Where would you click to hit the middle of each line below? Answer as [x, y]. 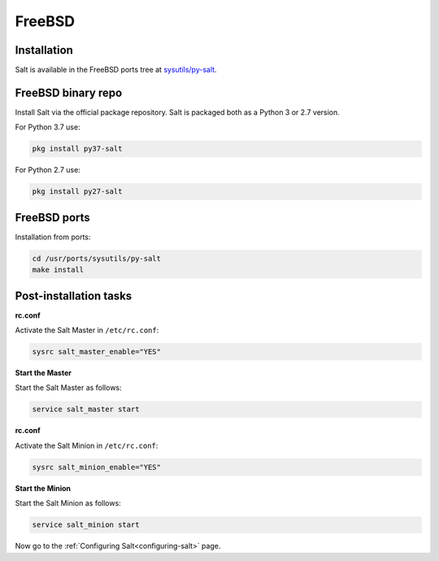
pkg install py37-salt [77, 149]
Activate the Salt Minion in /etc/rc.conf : [87, 445]
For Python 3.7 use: [48, 127]
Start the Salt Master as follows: [68, 388]
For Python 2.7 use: [48, 170]
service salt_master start [86, 410]
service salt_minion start [86, 525]
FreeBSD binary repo [69, 92]
